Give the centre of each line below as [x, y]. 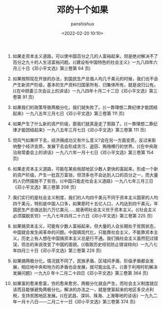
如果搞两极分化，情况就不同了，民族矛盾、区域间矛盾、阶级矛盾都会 [81, 261]
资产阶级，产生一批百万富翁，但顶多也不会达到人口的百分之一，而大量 [87, 175]
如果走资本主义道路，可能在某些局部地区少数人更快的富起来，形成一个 [83, 169]
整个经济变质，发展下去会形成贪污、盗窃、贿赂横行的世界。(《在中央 [85, 146]
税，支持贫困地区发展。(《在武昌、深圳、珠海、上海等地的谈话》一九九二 [85, 295]
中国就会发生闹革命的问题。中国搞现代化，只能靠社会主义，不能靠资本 [83, 232]
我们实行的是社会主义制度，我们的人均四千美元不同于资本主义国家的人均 [85, 197]
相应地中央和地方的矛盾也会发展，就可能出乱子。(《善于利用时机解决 [89, 267]
